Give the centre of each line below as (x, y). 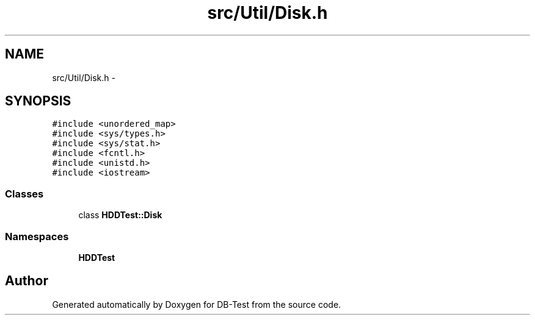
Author (27, 281)
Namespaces (37, 236)
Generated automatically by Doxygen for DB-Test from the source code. (197, 304)
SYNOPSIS (38, 101)
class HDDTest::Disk (120, 215)
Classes (24, 194)
